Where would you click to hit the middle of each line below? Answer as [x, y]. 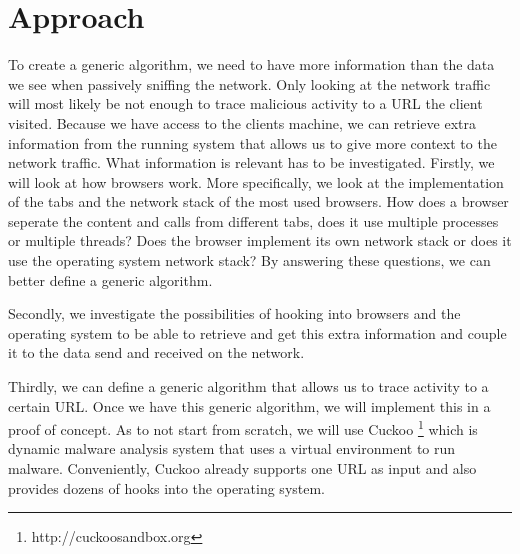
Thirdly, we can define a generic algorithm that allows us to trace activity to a [248, 386]
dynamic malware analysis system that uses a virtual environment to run [232, 448]
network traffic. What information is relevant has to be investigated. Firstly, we [251, 162]
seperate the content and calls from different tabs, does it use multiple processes [253, 220]
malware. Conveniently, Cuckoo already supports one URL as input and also [242, 468]
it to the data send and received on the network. [156, 352]
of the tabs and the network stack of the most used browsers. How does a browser [258, 201]
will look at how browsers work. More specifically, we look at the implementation [256, 181]
